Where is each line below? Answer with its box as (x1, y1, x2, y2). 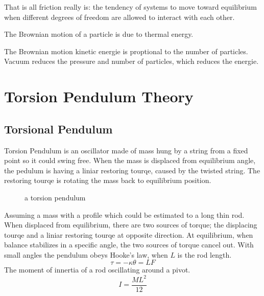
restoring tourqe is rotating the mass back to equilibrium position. (4, 175, 211, 186)
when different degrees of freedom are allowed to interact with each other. (4, 11, 235, 22)
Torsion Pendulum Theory (4, 86, 194, 107)
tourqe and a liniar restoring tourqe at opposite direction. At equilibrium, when (4, 229, 253, 240)
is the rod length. (177, 249, 232, 260)
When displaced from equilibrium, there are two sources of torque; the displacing (4, 219, 257, 230)
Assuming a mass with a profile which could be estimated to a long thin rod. (4, 209, 245, 220)
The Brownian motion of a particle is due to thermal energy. (4, 29, 194, 39)
